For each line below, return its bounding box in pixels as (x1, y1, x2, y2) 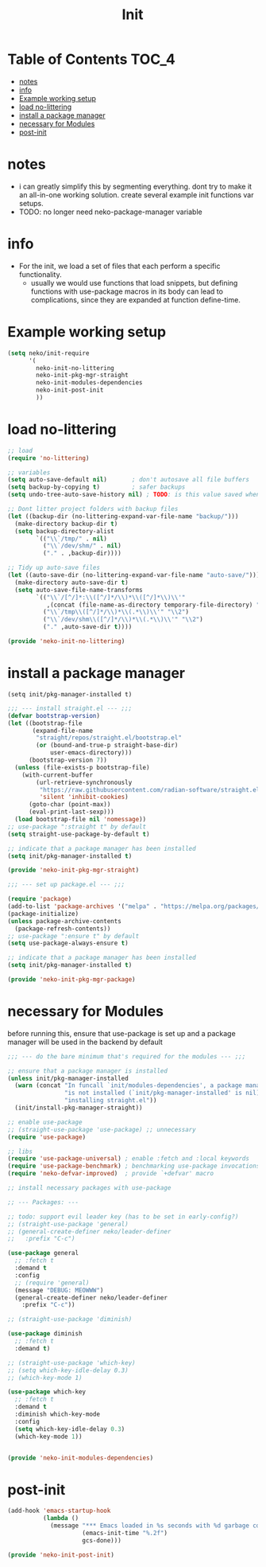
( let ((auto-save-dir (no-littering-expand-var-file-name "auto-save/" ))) (7, 571, 260, 579)
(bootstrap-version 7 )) (28, 756, 108, 764)
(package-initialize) (7, 910, 79, 918)
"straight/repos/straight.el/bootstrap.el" (36, 734, 182, 742)
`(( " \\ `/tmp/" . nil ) (36, 535, 108, 543)
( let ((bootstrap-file (7, 719, 83, 727)
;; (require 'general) (14, 1279, 90, 1287)
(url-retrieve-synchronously (36, 778, 133, 786)
